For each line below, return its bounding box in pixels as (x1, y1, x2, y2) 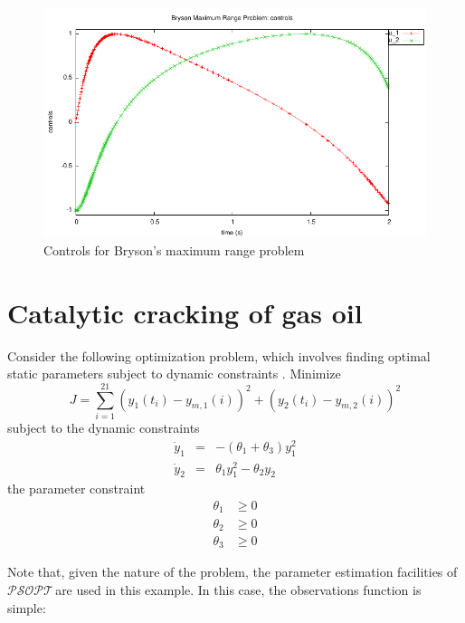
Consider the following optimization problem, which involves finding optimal (7, 346, 431, 365)
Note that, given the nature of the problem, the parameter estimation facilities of (7, 562, 458, 581)
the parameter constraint (7, 479, 146, 498)
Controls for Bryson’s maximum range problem (43, 240, 305, 259)
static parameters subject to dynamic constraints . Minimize (7, 364, 341, 383)
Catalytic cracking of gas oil (7, 293, 363, 331)
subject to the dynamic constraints (7, 418, 200, 437)
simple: (7, 598, 46, 617)
